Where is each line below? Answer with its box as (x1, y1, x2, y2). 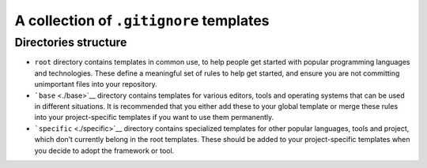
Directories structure (14, 35, 127, 50)
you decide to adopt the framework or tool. (34, 146, 175, 155)
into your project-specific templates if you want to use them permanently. (34, 113, 274, 122)
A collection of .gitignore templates (14, 12, 270, 29)
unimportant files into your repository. (34, 80, 157, 89)
